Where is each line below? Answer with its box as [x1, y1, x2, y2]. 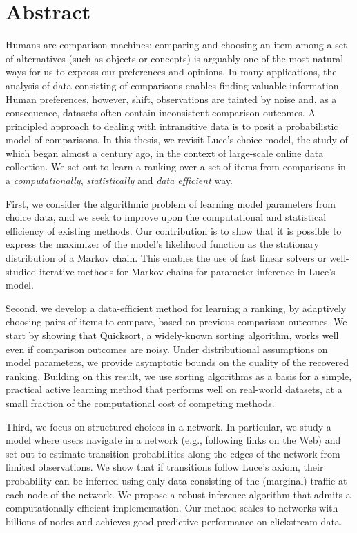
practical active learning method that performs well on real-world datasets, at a [6, 382, 342, 397]
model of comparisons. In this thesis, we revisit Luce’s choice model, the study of [6, 132, 348, 147]
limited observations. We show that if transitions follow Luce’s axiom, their [6, 460, 324, 474]
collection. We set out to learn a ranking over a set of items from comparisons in [6, 159, 346, 174]
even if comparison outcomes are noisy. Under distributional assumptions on [6, 341, 328, 356]
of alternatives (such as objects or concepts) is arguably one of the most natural [6, 51, 344, 65]
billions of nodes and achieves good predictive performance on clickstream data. [6, 514, 342, 528]
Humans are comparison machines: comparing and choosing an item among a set [6, 37, 347, 52]
